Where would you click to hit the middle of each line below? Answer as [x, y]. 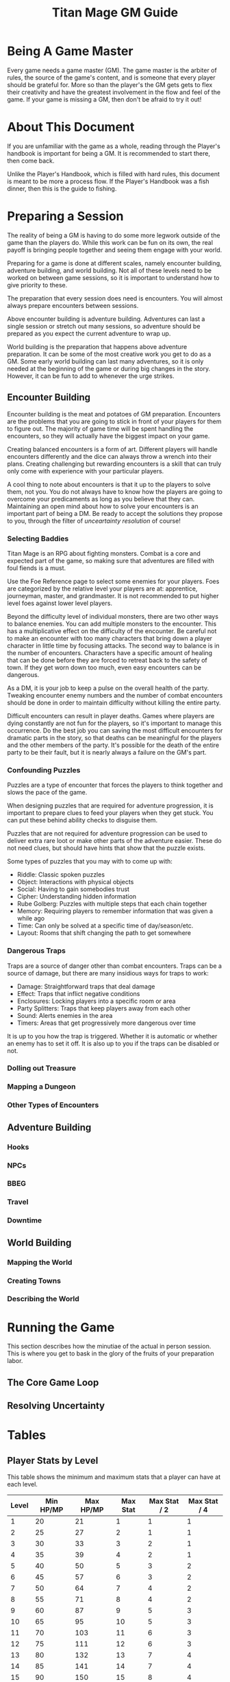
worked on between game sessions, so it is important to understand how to [113, 277]
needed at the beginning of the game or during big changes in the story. [109, 368]
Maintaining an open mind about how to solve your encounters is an [103, 506]
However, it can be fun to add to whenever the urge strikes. [91, 376]
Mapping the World [40, 1262]
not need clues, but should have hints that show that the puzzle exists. [106, 848]
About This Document [71, 127]
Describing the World [43, 1299]
